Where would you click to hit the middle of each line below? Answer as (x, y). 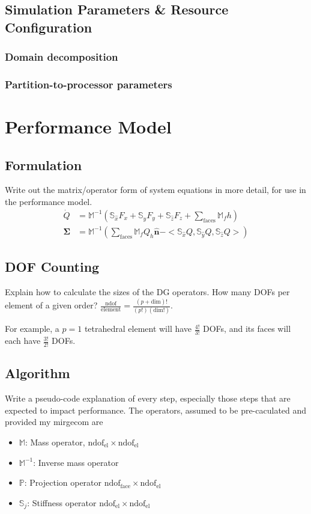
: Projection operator (63, 482)
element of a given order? (51, 305)
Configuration (49, 27)
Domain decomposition (62, 57)
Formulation (44, 164)
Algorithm (38, 373)
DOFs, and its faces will (247, 329)
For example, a (32, 329)
